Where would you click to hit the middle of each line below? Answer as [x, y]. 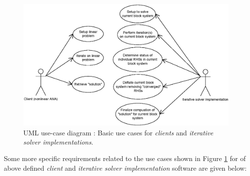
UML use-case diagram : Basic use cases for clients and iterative [118, 132]
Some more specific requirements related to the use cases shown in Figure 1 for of [125, 158]
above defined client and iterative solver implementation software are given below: [125, 168]
